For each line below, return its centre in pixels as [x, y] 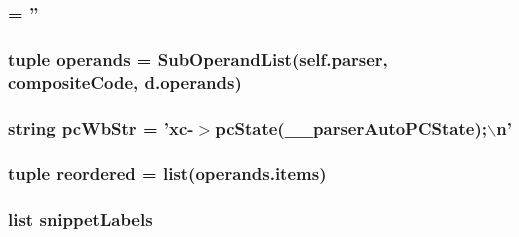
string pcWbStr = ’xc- [101, 127]
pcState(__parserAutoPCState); [351, 127]
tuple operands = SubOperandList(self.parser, [198, 58]
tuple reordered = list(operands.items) [167, 173]
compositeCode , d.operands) [125, 81]
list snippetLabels [80, 219]
